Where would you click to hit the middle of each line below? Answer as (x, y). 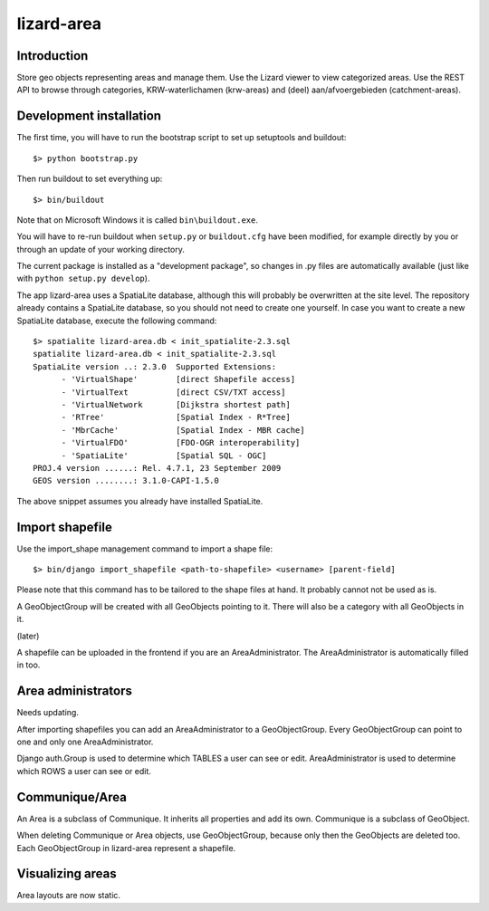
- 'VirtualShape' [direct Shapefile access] (178, 379)
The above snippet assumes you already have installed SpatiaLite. (140, 501)
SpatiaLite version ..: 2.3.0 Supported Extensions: (154, 366)
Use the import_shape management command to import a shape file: (145, 549)
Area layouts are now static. (69, 896)
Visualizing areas (67, 874)
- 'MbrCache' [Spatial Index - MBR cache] (183, 430)
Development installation (89, 116)
